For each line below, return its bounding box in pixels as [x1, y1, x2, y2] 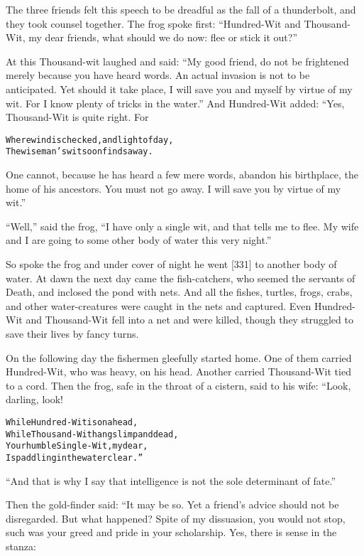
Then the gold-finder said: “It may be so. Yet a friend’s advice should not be [6, 497, 339, 512]
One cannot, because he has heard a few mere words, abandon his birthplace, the [6, 167, 359, 182]
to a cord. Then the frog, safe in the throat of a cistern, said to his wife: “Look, [6, 378, 351, 392]
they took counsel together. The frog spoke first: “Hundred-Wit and [6, 16, 301, 31]
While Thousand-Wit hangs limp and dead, [6, 429, 179, 439]
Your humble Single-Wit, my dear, [6, 441, 148, 451]
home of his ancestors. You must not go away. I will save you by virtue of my [6, 181, 341, 196]
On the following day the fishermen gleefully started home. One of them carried [6, 350, 352, 365]
